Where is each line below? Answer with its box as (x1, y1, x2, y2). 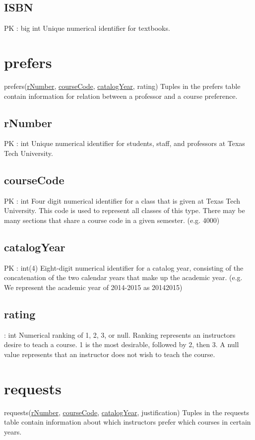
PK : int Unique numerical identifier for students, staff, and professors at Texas (4, 138, 245, 148)
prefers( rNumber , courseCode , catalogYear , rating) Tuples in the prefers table (4, 80, 241, 91)
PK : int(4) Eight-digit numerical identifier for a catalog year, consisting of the (4, 262, 244, 273)
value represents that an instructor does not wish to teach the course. (4, 349, 215, 359)
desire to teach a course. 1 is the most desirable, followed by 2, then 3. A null (4, 339, 239, 350)
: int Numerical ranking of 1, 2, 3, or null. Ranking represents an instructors (4, 329, 236, 340)
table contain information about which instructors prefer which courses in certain (4, 417, 251, 427)
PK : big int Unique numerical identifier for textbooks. (4, 23, 170, 33)
